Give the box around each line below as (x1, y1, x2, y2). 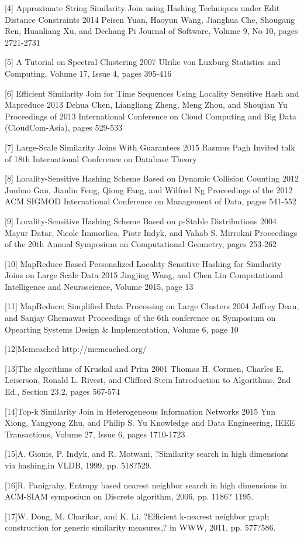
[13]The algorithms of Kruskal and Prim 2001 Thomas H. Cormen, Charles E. (5, 362, 284, 374)
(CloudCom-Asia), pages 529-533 (5, 121, 123, 134)
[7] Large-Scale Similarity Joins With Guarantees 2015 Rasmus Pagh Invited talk (5, 141, 295, 153)
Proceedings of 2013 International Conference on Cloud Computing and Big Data (5, 110, 296, 122)
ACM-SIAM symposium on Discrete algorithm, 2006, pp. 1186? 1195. (5, 490, 254, 502)
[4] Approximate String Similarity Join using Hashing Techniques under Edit (5, 2, 280, 13)
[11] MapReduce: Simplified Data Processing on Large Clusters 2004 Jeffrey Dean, (5, 300, 299, 312)
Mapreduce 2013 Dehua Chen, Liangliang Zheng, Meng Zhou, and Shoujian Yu (5, 98, 288, 111)
